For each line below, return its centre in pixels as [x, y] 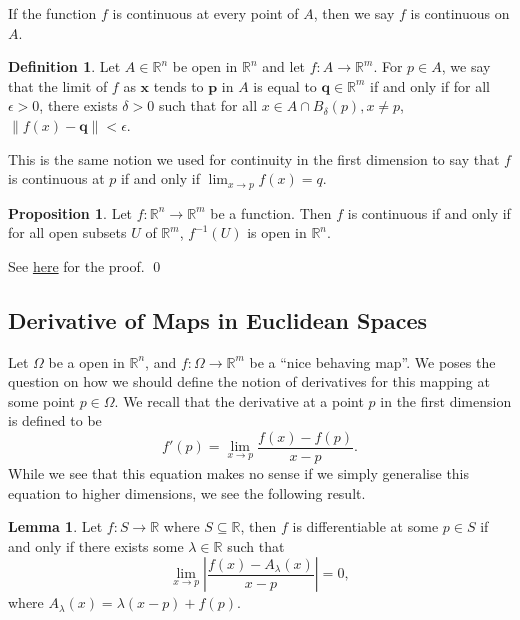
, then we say [354, 13]
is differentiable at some [365, 526]
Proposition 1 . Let [70, 212]
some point [41, 400]
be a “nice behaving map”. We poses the [372, 361]
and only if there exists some [96, 545]
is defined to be [55, 420]
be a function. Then [271, 212]
